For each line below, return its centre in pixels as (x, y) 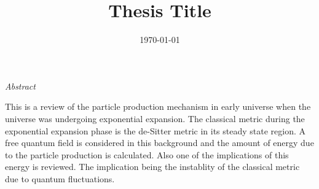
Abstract (20, 86)
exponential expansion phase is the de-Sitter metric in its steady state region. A (156, 130)
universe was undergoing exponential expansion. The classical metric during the (155, 118)
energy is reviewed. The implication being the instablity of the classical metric (152, 167)
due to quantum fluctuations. (60, 178)
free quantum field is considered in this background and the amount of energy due (159, 143)
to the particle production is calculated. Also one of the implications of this (147, 154)
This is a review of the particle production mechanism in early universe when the (158, 106)
